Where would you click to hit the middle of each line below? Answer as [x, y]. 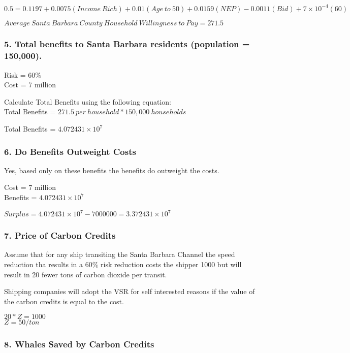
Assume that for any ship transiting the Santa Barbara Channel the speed [120, 254]
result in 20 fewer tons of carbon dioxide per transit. [86, 274]
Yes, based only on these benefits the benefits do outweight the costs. [112, 170]
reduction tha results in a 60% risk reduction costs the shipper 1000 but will [123, 264]
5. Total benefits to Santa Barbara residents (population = [127, 44]
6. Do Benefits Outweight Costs [70, 151]
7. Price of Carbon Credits [60, 235]
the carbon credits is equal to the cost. [64, 301]
